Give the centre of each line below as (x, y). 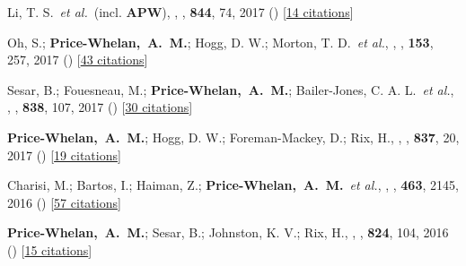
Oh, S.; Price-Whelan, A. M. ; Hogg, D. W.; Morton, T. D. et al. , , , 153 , (220, 42)
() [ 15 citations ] (50, 249)
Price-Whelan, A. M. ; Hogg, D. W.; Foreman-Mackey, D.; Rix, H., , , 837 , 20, (233, 137)
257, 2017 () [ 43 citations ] (78, 60)
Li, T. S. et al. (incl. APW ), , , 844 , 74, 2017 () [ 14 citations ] (180, 12)
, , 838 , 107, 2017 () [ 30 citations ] (100, 107)
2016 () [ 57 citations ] (64, 202)
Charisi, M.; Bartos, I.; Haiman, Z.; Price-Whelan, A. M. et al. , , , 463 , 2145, (233, 185)
